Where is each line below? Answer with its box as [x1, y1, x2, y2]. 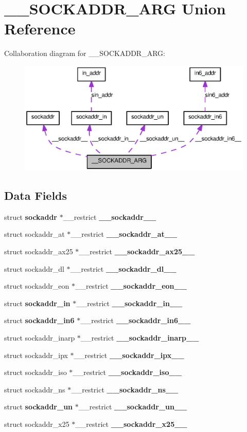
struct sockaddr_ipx [4, 349, 68, 360]
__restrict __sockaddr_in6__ [80, 315, 191, 326]
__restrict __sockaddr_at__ [70, 229, 178, 239]
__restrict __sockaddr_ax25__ [79, 246, 195, 257]
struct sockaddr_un [4, 401, 73, 412]
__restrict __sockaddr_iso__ [73, 367, 182, 378]
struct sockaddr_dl [4, 263, 64, 274]
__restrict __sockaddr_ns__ [71, 384, 179, 395]
